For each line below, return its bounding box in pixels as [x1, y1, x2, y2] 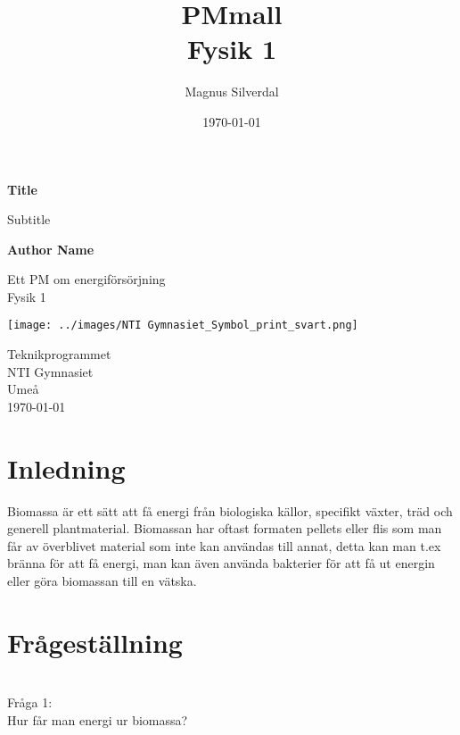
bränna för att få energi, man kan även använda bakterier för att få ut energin [7, 554, 435, 572]
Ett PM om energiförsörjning [7, 270, 166, 288]
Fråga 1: [7, 693, 53, 712]
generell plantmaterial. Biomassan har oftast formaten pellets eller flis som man [7, 519, 442, 538]
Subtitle [7, 210, 51, 229]
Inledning [7, 449, 126, 486]
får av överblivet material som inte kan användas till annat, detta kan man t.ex [7, 536, 441, 555]
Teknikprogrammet [7, 345, 111, 363]
